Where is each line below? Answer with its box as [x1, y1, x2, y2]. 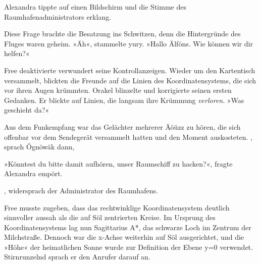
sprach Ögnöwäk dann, [4, 141, 75, 152]
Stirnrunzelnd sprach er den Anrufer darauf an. [4, 251, 150, 262]
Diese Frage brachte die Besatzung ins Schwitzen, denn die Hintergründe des [4, 28, 241, 39]
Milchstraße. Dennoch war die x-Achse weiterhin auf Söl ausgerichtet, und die [4, 232, 244, 242]
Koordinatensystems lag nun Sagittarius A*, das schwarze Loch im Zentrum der [4, 222, 251, 232]
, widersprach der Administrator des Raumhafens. [4, 185, 158, 195]
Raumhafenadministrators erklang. [4, 11, 112, 22]
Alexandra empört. [4, 168, 63, 179]
